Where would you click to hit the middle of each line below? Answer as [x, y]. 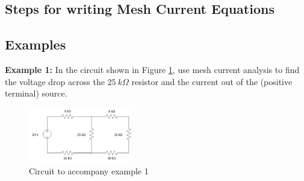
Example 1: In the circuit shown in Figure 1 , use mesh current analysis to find [152, 69]
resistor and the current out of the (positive [212, 81]
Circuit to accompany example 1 [89, 170]
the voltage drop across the [55, 81]
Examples [36, 44]
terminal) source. [36, 93]
